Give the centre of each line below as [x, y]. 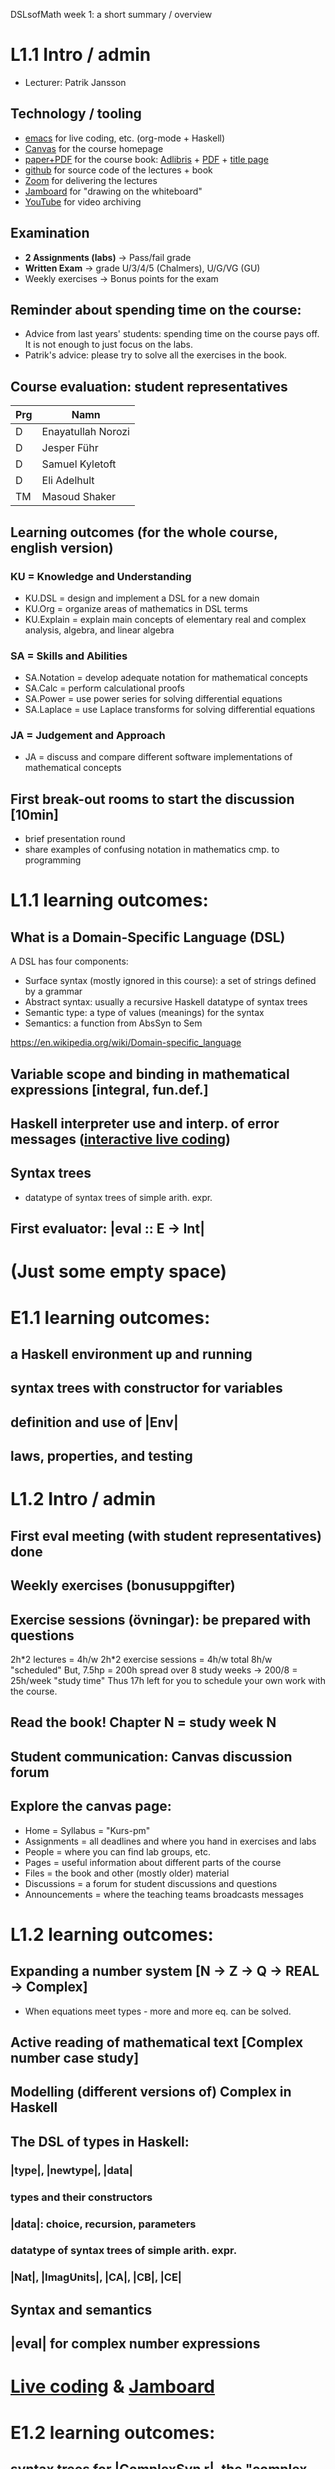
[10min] [34, 814]
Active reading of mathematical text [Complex [157, 2042]
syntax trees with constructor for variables [146, 1388]
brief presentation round [75, 839]
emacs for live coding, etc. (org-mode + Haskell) [125, 138]
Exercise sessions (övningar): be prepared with [161, 1619]
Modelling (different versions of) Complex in [151, 2092]
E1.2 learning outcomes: [113, 2432]
